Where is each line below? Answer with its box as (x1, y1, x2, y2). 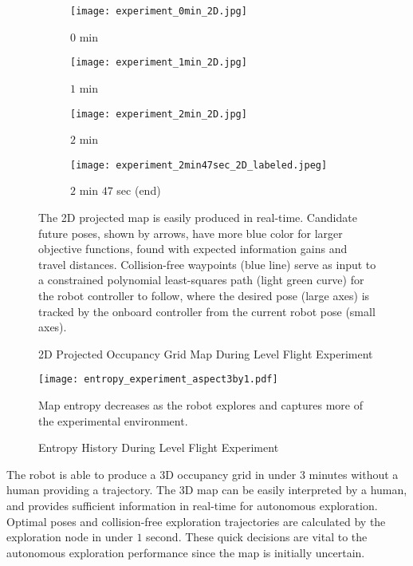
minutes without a (309, 465, 399, 482)
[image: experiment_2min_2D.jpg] (70, 108, 247, 120)
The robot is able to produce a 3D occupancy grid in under (6, 465, 297, 482)
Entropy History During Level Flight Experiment (38, 439, 279, 456)
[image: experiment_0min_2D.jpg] (70, 6, 247, 17)
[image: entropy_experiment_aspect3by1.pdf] (38, 374, 278, 386)
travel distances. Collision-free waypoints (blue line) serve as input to (38, 255, 376, 272)
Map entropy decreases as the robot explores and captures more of (38, 397, 363, 413)
